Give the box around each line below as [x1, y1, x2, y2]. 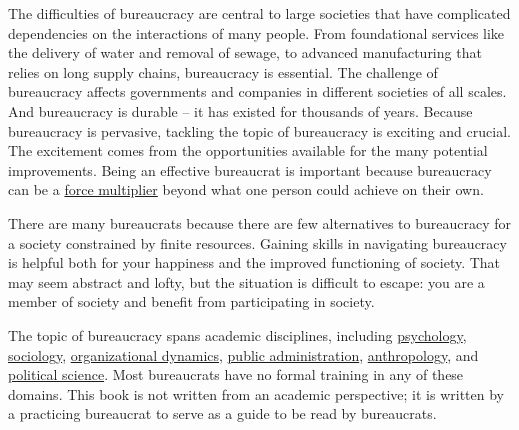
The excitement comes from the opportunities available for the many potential [8, 140, 488, 161]
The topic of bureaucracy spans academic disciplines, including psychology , [8, 324, 467, 345]
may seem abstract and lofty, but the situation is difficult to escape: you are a [8, 271, 485, 292]
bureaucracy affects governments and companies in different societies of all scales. [8, 81, 507, 102]
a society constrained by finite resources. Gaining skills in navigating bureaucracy [8, 232, 507, 253]
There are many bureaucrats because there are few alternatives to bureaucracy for [8, 212, 512, 233]
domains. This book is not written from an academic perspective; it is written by [8, 383, 504, 404]
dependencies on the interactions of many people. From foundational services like [8, 22, 505, 43]
